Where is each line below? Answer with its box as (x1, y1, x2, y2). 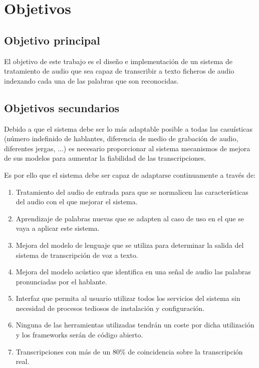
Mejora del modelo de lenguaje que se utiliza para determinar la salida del (16, 239, 244, 250)
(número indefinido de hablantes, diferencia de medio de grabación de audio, (4, 133, 238, 144)
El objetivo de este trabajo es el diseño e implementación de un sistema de (4, 56, 232, 66)
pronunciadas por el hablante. (16, 276, 107, 286)
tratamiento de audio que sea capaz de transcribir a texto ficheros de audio (4, 66, 234, 76)
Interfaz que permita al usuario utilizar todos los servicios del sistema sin (16, 293, 240, 303)
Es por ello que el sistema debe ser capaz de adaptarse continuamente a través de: (4, 169, 256, 180)
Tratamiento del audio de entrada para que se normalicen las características (16, 186, 248, 197)
